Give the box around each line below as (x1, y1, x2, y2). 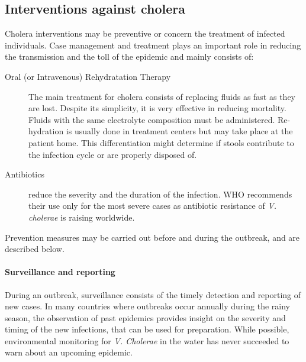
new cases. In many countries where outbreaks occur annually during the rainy (5, 300, 290, 312)
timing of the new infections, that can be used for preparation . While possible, (5, 323, 289, 335)
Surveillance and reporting (5, 266, 115, 278)
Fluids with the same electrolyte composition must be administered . (28, 113, 275, 125)
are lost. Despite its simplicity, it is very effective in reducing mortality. (28, 102, 286, 114)
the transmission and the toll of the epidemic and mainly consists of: (5, 50, 254, 63)
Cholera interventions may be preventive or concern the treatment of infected (5, 27, 285, 40)
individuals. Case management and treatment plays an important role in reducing (5, 38, 301, 51)
